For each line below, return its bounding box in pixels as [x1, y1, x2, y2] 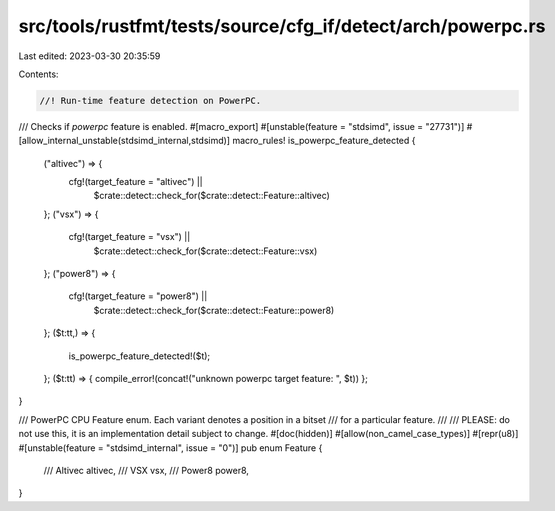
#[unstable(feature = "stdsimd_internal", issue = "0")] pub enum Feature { [18, 441, 323, 454]
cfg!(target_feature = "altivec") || [68, 176, 204, 188]
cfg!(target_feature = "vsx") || [68, 231, 191, 243]
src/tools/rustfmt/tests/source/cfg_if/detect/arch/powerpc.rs [18, 15, 546, 37]
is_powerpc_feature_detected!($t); [68, 350, 211, 362]
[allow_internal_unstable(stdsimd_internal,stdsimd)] [18, 135, 230, 147]
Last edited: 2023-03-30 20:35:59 [18, 50, 161, 62]
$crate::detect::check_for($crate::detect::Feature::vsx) [93, 245, 318, 257]
